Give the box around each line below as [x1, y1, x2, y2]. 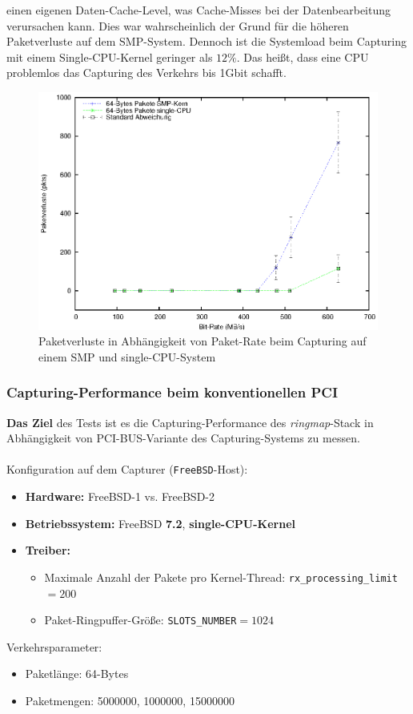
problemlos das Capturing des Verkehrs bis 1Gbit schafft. [6, 64, 287, 81]
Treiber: [25, 542, 71, 559]
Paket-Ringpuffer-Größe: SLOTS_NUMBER [44, 611, 237, 628]
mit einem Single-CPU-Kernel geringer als [6, 48, 213, 65]
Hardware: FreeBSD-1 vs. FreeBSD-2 [25, 488, 215, 505]
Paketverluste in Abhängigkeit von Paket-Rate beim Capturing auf [38, 333, 367, 349]
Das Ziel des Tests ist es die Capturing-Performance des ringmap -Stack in [6, 413, 374, 430]
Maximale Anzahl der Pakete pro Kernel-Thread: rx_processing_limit [44, 568, 398, 585]
